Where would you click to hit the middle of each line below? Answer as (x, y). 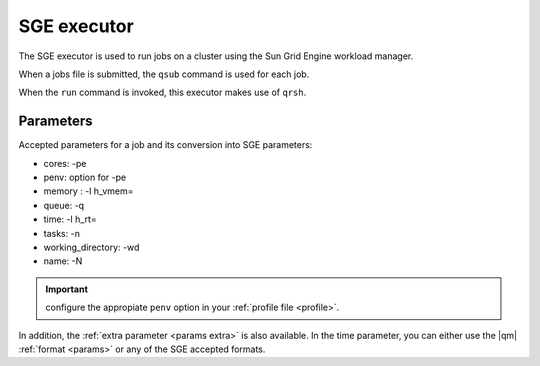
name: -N (63, 261)
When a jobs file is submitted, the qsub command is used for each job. (164, 74)
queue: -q (64, 205)
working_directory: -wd (91, 247)
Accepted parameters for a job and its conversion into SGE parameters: (165, 145)
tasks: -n (61, 233)
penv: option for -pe (85, 177)
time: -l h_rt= (70, 219)
